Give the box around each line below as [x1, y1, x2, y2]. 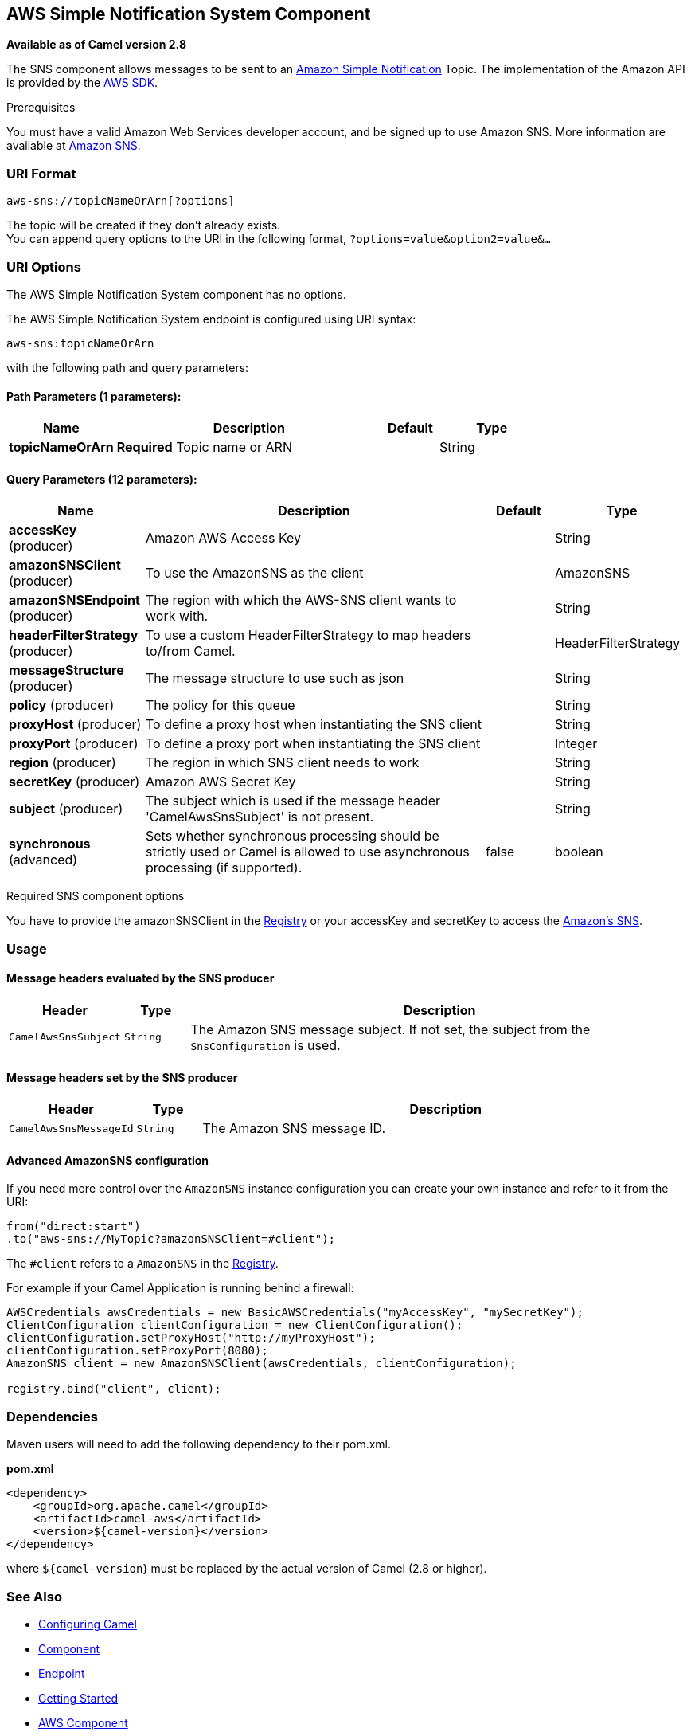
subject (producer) [9, 801, 123, 817]
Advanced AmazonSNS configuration [6, 1153, 209, 1167]
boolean [555, 844, 603, 860]
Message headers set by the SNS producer [6, 1070, 238, 1084]
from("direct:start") [6, 1220, 141, 1233]
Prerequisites [6, 100, 76, 115]
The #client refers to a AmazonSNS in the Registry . [6, 1256, 279, 1271]
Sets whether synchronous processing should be [146, 828, 439, 844]
